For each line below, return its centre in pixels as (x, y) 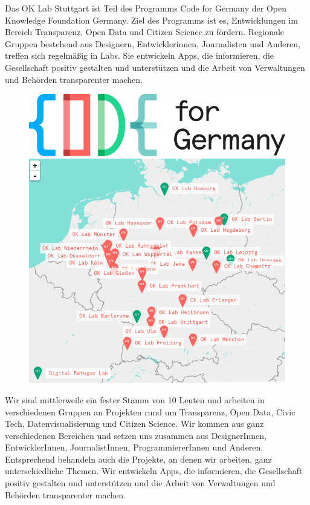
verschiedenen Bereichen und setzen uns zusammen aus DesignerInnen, (136, 435)
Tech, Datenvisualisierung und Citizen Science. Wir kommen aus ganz (134, 424)
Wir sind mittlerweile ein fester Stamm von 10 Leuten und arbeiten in (135, 399)
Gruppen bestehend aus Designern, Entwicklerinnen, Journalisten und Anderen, (153, 43)
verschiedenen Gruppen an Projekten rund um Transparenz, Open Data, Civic (150, 411)
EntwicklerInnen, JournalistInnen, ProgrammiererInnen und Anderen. (134, 447)
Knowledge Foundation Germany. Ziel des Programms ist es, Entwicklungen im (151, 20)
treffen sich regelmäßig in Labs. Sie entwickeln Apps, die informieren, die (140, 55)
